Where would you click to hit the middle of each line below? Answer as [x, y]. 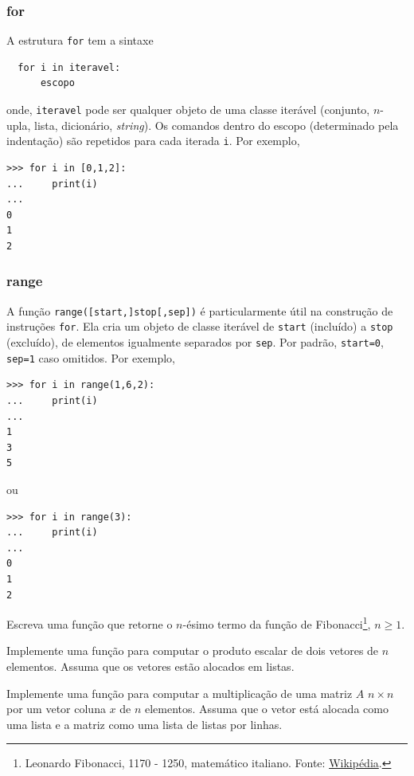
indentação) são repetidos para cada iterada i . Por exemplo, [153, 141]
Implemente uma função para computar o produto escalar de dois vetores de [193, 651]
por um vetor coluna [56, 709]
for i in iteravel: [69, 67]
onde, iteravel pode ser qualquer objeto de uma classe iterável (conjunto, [188, 110]
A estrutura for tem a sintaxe [80, 40]
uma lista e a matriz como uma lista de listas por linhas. [145, 724]
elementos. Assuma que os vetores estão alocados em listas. [150, 666]
